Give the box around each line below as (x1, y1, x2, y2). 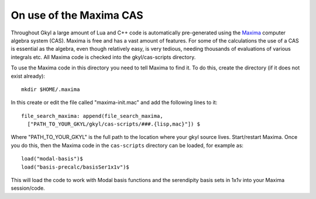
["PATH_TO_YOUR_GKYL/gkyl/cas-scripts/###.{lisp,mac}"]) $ (27, 121, 200, 128)
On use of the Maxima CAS (11, 9, 143, 22)
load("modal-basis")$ (21, 155, 83, 162)
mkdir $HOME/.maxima (21, 86, 80, 93)
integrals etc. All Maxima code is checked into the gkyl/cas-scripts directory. (11, 53, 196, 61)
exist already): (11, 72, 45, 79)
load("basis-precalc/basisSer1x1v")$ (21, 163, 130, 170)
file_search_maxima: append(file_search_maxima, (21, 113, 163, 119)
